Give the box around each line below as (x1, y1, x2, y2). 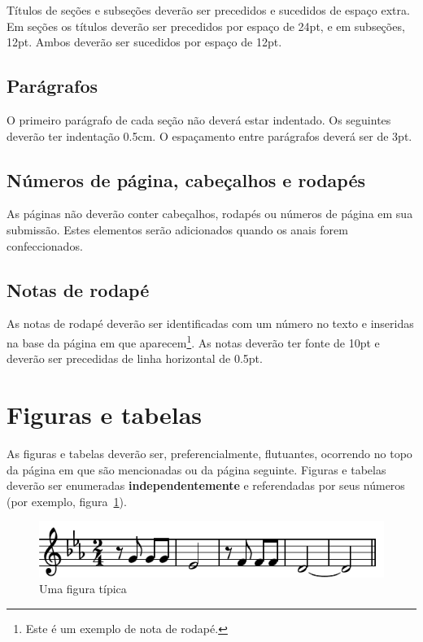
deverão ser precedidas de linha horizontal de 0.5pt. (7, 350, 263, 367)
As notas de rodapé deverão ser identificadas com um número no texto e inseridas (7, 315, 414, 332)
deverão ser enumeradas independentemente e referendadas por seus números (7, 477, 405, 494)
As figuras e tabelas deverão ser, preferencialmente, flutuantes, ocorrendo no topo (7, 444, 412, 461)
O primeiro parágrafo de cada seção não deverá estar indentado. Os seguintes (7, 111, 391, 128)
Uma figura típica (39, 580, 127, 597)
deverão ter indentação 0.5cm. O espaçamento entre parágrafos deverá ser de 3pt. (7, 127, 412, 144)
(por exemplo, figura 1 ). (7, 492, 127, 509)
